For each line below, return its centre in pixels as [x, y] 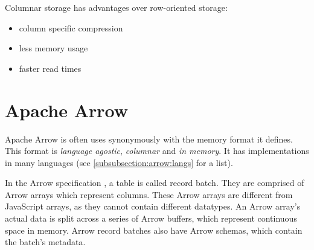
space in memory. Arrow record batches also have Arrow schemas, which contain [154, 230]
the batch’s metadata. [45, 242]
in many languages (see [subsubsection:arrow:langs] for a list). [119, 162]
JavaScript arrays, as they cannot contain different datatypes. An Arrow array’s [153, 206]
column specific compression [71, 27]
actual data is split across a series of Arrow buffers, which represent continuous [151, 218]
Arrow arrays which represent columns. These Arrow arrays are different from [149, 194]
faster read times [50, 68]
